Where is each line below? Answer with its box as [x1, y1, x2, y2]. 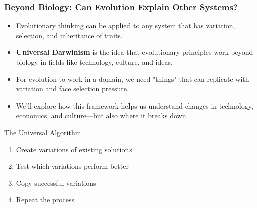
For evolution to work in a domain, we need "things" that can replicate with [16, 73, 249, 84]
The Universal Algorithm [4, 127, 81, 137]
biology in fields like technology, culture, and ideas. [16, 57, 173, 67]
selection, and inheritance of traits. [16, 30, 123, 40]
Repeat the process [16, 194, 75, 205]
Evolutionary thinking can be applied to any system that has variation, [16, 20, 235, 31]
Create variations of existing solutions [16, 144, 132, 154]
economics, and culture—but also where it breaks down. [16, 110, 188, 121]
